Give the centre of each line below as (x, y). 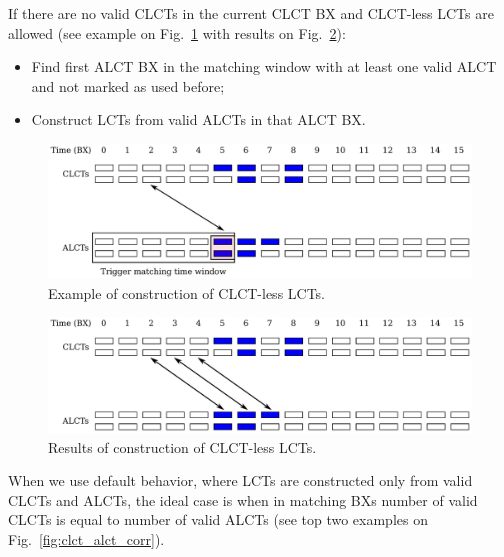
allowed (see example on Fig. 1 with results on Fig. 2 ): (177, 32)
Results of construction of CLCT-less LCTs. (182, 446)
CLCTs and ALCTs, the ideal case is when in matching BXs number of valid (243, 499)
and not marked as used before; (128, 85)
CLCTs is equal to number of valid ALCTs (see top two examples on (218, 519)
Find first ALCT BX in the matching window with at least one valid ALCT (264, 66)
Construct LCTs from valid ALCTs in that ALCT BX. (198, 119)
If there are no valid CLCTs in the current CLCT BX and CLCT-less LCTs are (251, 13)
